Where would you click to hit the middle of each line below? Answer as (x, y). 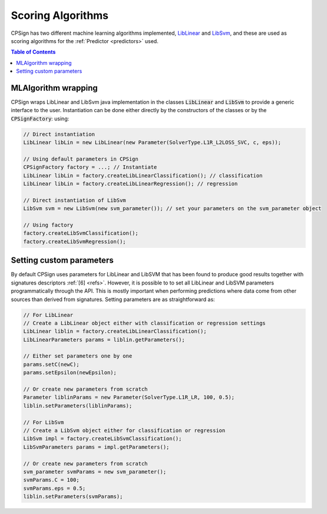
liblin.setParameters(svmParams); (73, 497)
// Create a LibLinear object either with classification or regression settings (145, 323)
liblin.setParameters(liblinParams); (78, 405)
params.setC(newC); (51, 364)
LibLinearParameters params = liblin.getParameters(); (104, 340)
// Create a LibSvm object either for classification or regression (124, 430)
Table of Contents (33, 52)
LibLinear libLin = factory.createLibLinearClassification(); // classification (143, 175)
